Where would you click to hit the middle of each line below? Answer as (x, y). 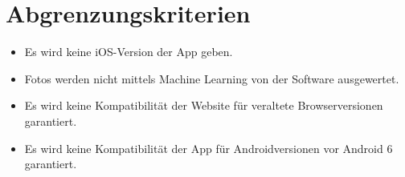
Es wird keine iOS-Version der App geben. (129, 52)
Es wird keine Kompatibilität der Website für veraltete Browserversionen (204, 105)
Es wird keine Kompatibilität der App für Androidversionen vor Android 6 (209, 148)
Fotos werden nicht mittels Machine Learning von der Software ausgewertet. (212, 78)
